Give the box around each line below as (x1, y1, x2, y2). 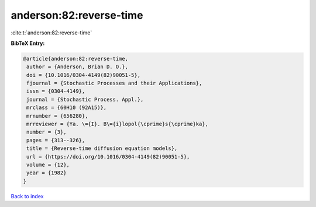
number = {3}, (26, 129, 67, 135)
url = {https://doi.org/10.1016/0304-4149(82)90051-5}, (26, 153, 190, 160)
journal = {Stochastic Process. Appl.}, (26, 96, 144, 103)
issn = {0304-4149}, (26, 88, 85, 94)
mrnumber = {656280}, (26, 113, 88, 119)
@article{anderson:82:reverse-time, (23, 55, 129, 62)
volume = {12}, (26, 162, 70, 168)
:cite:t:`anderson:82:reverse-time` (11, 29, 92, 36)
